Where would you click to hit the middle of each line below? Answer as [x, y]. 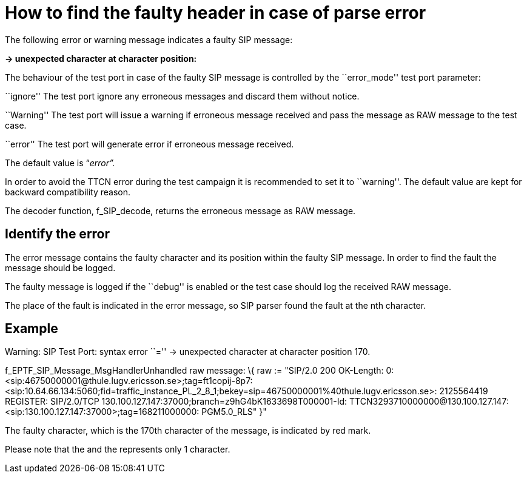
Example [32, 329]
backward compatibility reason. [68, 192]
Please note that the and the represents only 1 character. [118, 449]
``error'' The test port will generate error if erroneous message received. [149, 144]
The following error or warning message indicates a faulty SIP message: [149, 39]
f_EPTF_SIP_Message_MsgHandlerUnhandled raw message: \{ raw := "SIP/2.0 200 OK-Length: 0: [200, 371]
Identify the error [58, 234]
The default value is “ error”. [60, 163]
